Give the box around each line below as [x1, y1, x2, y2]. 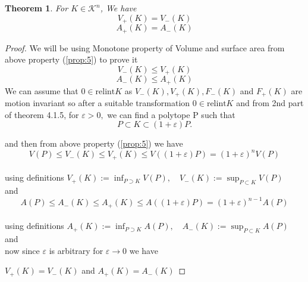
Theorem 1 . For [5, 2, 68, 14]
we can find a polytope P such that [107, 108, 235, 120]
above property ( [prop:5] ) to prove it [5, 53, 138, 66]
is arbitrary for [49, 244, 103, 256]
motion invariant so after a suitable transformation [5, 97, 190, 109]
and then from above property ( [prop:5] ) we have [5, 137, 183, 150]
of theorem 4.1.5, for [5, 108, 79, 120]
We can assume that [5, 84, 78, 97]
